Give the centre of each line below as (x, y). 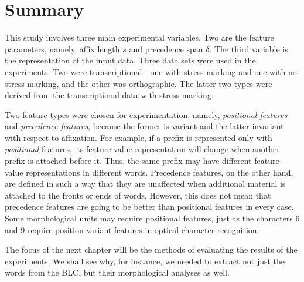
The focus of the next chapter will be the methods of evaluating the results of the (151, 249)
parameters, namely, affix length (62, 48)
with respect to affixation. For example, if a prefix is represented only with (139, 137)
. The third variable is (249, 48)
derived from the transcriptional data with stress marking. (109, 95)
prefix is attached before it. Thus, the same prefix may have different (128, 161)
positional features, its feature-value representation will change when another (142, 149)
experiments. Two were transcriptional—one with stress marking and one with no (151, 71)
